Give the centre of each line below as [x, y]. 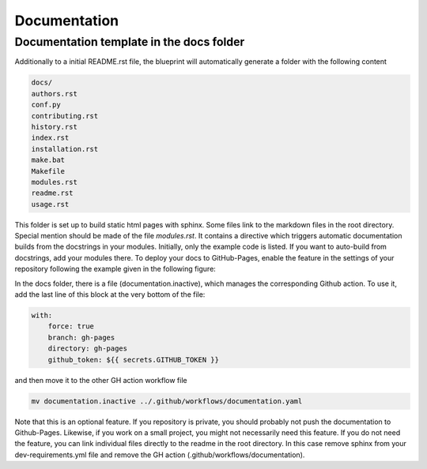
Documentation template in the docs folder [130, 42]
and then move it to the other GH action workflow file [101, 380]
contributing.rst [65, 116]
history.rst [55, 127]
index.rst [50, 138]
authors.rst [55, 94]
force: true [71, 326]
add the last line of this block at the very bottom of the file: [110, 295]
